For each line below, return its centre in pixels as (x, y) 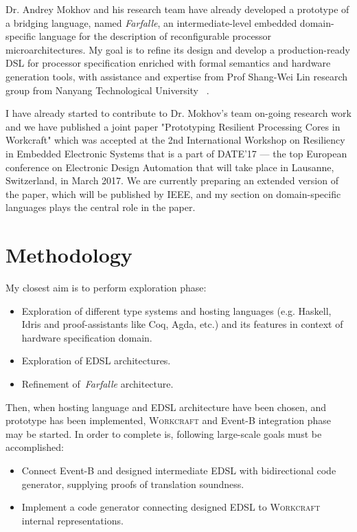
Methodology (69, 255)
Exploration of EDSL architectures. (96, 361)
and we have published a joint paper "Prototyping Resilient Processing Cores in (173, 126)
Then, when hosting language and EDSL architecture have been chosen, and (166, 407)
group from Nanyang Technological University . (107, 90)
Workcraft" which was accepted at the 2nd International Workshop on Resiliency (175, 140)
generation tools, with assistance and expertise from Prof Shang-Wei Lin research (177, 76)
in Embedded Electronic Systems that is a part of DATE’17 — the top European (176, 153)
